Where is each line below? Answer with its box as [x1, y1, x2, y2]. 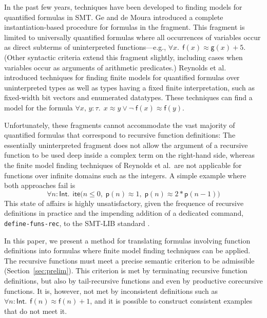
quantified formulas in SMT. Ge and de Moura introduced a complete [4, 11, 223, 22]
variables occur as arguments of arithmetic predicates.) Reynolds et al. [4, 62, 226, 72]
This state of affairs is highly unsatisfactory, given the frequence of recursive [4, 197, 244, 208]
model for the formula [4, 102, 73, 113]
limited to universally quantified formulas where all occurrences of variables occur [4, 31, 261, 42]
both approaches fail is [4, 180, 75, 191]
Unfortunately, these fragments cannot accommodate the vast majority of [4, 119, 235, 130]
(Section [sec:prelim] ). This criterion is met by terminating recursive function [4, 265, 247, 276]
